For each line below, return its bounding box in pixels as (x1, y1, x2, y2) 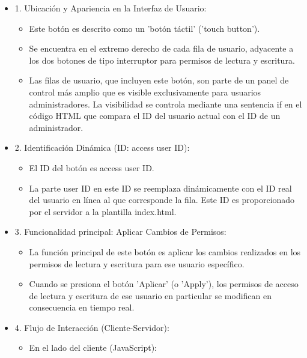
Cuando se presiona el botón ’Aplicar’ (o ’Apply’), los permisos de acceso (29, 278, 299, 290)
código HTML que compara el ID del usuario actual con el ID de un (29, 109, 281, 122)
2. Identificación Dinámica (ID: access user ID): (14, 141, 190, 154)
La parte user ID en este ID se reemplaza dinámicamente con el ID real (29, 181, 292, 194)
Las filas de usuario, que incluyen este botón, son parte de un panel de (29, 74, 289, 86)
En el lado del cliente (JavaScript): (29, 341, 157, 354)
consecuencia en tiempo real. (29, 301, 135, 314)
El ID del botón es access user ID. (29, 161, 154, 174)
